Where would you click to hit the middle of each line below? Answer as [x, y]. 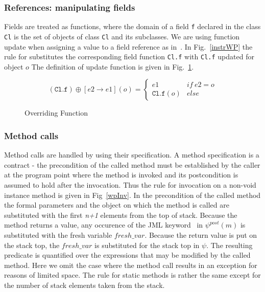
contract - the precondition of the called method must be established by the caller [132, 164]
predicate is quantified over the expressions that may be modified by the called [127, 255]
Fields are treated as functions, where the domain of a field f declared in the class [132, 26]
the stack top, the [32, 245]
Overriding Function [56, 113]
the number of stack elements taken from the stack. [85, 285]
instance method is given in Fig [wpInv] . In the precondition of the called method [132, 195]
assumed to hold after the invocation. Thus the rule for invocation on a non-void [130, 184]
